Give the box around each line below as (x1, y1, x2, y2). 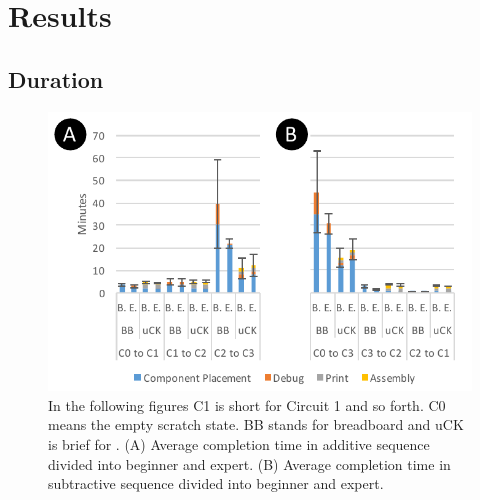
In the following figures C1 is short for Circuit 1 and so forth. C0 (48, 394, 446, 415)
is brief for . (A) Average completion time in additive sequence (48, 433, 430, 454)
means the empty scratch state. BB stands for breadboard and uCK (48, 414, 464, 435)
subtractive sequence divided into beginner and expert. (48, 473, 384, 494)
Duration (8, 63, 104, 94)
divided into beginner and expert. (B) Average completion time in (48, 453, 451, 474)
